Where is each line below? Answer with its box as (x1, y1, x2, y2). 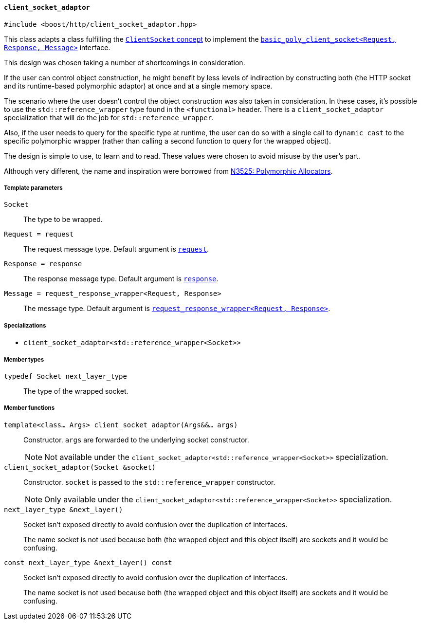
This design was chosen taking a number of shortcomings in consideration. (4, 58, 245, 67)
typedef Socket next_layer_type (4, 372, 127, 380)
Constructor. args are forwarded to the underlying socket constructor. (23, 435, 249, 444)
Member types (4, 356, 44, 363)
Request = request (4, 230, 74, 239)
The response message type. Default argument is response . (23, 275, 219, 283)
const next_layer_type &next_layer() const (4, 558, 172, 567)
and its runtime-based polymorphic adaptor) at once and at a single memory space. (4, 81, 273, 90)
